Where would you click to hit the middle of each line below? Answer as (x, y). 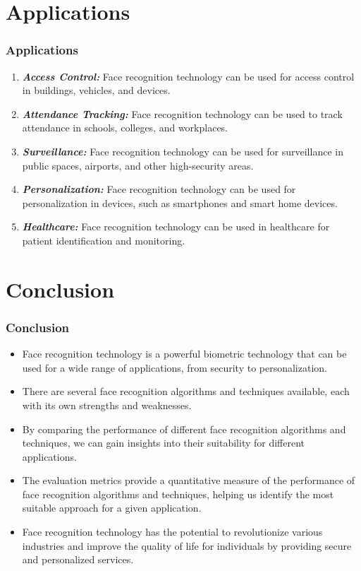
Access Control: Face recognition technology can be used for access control (188, 76)
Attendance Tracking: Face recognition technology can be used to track (182, 113)
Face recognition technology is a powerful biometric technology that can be (184, 354)
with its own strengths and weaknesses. (107, 405)
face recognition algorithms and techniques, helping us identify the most (178, 494)
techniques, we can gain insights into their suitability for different (164, 443)
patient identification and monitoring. (104, 240)
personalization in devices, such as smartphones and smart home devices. (180, 202)
